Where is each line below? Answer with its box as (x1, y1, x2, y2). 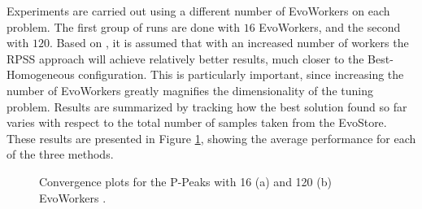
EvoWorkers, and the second (259, 18, 401, 35)
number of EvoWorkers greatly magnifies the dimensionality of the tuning (7, 81, 373, 98)
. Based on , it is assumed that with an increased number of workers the (49, 34, 409, 51)
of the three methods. (7, 146, 114, 163)
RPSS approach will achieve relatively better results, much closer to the (7, 50, 364, 67)
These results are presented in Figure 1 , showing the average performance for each (7, 129, 416, 146)
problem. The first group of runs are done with (7, 18, 240, 35)
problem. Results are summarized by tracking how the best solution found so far (7, 98, 407, 115)
